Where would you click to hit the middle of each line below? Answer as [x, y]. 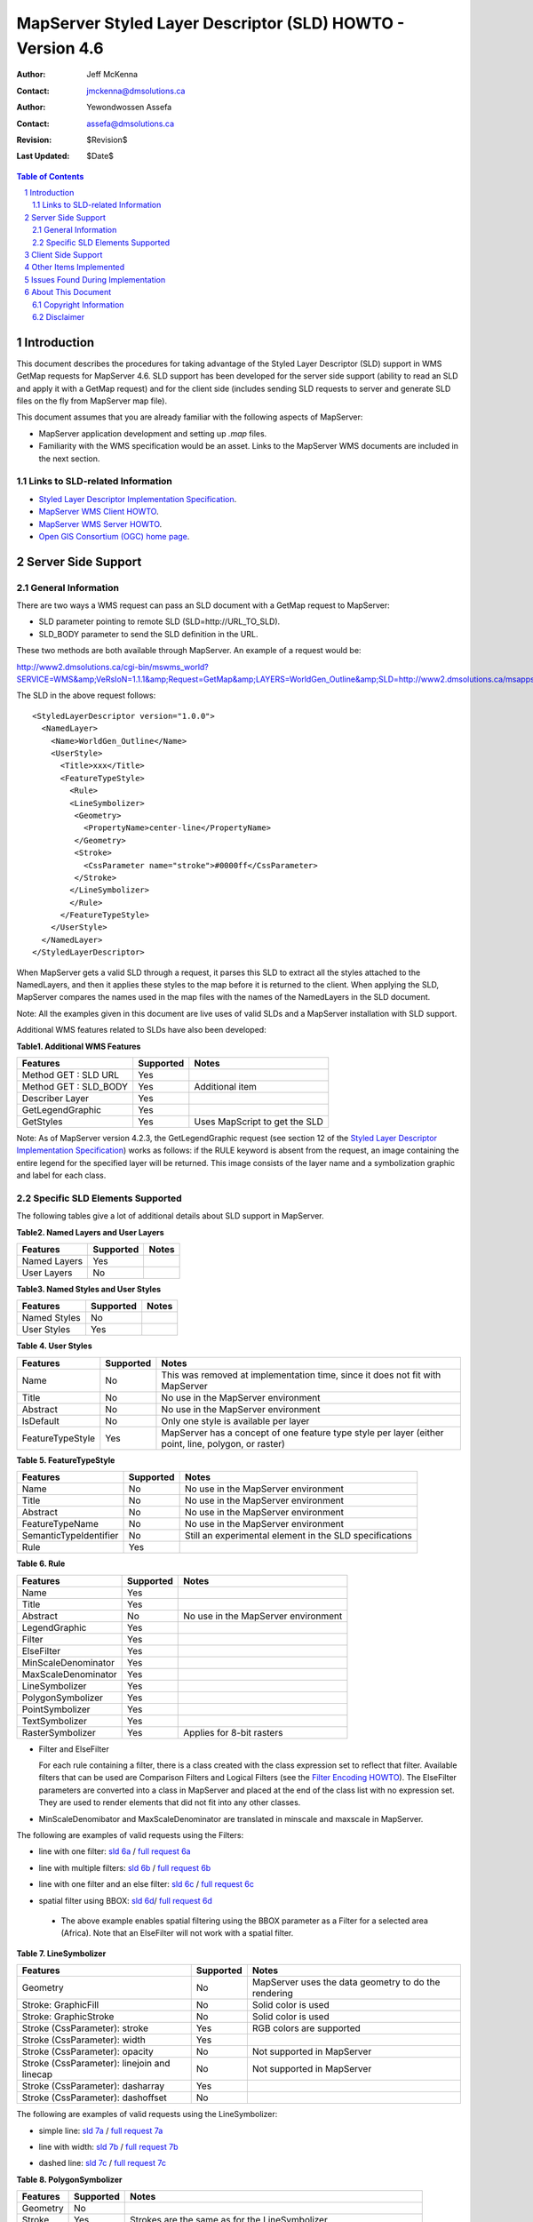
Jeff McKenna [112, 75]
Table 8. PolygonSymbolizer [70, 2179]
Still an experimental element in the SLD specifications [298, 1536]
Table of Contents [50, 176]
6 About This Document [68, 292]
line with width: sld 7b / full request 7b [108, 2146]
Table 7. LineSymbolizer [61, 1953]
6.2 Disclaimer [58, 316]
